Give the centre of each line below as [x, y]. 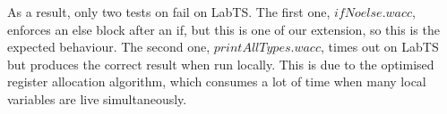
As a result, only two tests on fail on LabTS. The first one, [169, 12]
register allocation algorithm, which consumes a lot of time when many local [217, 81]
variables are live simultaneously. [97, 98]
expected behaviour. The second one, [109, 47]
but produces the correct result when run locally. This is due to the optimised [221, 64]
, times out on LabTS [379, 47]
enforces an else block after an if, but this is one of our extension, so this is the [223, 29]
